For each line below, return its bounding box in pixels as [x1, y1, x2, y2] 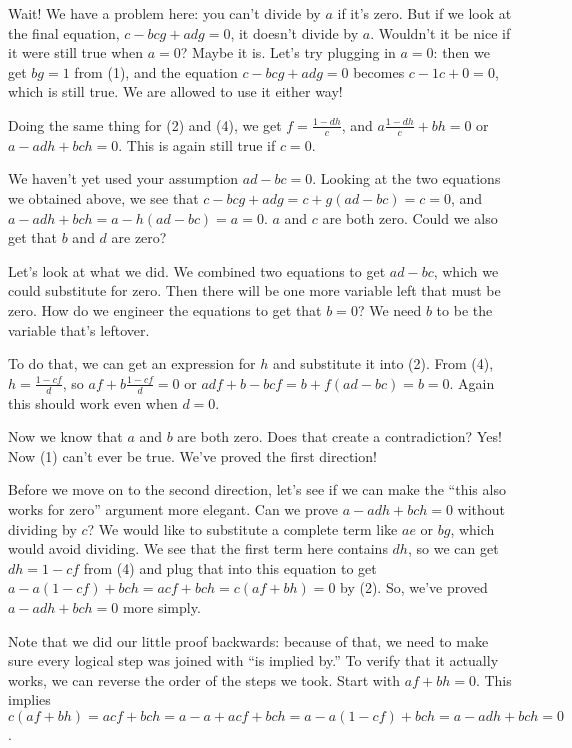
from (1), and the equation [74, 61, 238, 82]
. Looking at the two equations [312, 168, 501, 189]
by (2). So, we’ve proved [340, 577, 488, 598]
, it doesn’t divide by [230, 22, 359, 43]
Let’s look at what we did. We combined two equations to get [8, 260, 386, 281]
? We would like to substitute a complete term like [87, 518, 398, 539]
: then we [433, 42, 490, 63]
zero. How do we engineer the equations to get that [8, 299, 322, 320]
